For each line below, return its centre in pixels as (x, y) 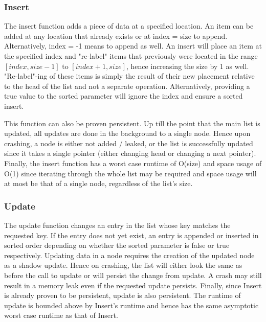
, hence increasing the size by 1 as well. (187, 66)
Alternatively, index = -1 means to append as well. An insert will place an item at (133, 46)
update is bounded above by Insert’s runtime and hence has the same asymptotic (131, 305)
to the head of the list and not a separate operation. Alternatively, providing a (127, 86)
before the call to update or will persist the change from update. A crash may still (133, 275)
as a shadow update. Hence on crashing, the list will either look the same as (123, 265)
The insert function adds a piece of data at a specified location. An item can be (129, 26)
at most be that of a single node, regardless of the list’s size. (98, 183)
